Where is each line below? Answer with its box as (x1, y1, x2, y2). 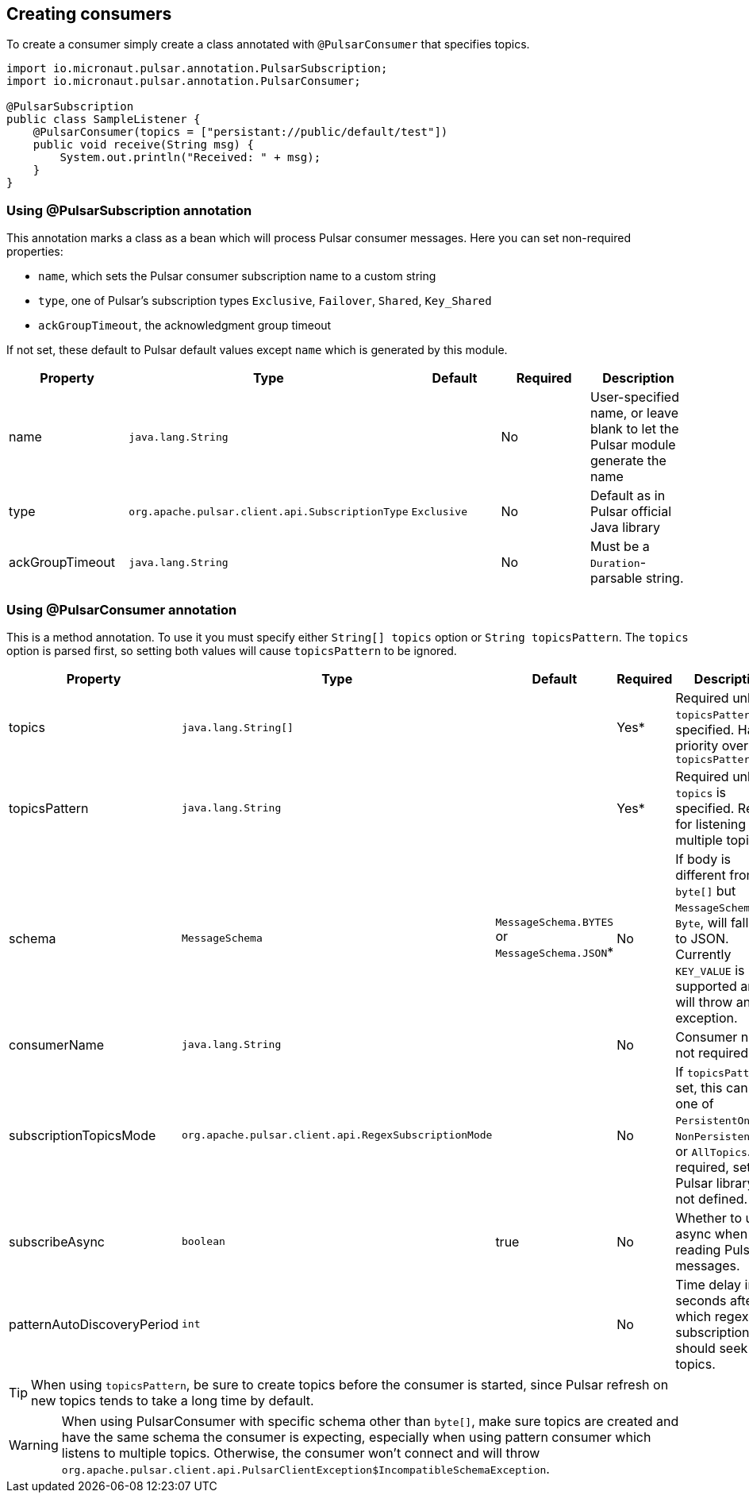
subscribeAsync (9, 1233, 105, 1250)
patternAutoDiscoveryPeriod (9, 1316, 179, 1332)
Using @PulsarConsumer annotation (6, 601, 237, 618)
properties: (6, 245, 63, 259)
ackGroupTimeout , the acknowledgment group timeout (38, 318, 332, 333)
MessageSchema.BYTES (495, 916, 614, 929)
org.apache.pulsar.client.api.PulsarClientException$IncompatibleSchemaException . (61, 1460, 550, 1477)
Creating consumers (6, 4, 172, 24)
